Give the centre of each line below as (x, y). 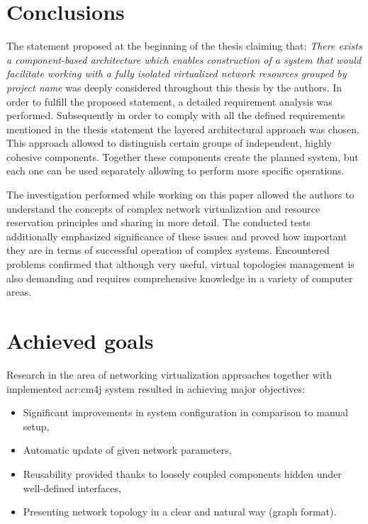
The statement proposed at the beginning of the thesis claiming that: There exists (184, 46)
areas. (19, 292)
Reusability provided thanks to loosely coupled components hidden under (182, 473)
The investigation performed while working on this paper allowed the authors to (180, 195)
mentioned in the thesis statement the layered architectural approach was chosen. (183, 129)
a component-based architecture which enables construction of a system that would (184, 59)
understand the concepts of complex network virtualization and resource (163, 208)
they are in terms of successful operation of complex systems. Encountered (168, 250)
